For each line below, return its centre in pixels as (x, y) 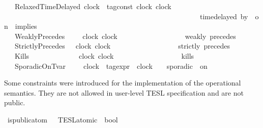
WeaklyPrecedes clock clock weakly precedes (125, 36)
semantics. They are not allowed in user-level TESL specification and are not (124, 92)
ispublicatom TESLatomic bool (63, 119)
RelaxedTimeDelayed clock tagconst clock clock (93, 6)
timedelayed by (224, 16)
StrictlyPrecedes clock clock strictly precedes (122, 46)
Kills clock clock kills (104, 55)
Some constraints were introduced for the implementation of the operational (123, 83)
